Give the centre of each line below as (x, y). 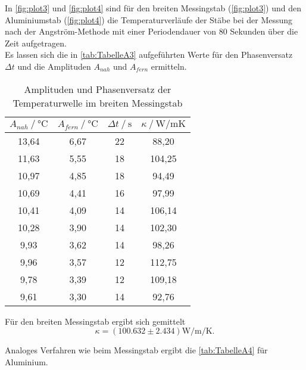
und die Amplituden (54, 66)
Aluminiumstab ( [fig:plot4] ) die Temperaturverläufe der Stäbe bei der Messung (149, 19)
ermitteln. (169, 66)
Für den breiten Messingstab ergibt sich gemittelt (95, 321)
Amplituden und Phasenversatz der (98, 89)
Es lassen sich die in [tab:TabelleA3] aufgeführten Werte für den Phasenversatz (149, 55)
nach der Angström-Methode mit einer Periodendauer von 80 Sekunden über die (152, 31)
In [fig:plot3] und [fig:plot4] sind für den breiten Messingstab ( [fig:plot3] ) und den (153, 8)
